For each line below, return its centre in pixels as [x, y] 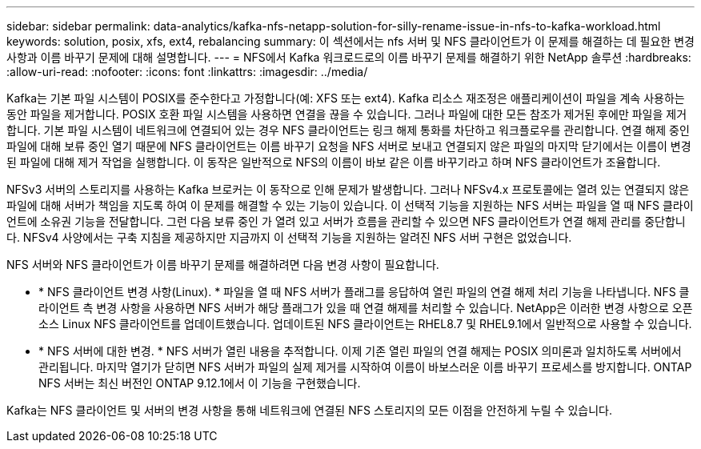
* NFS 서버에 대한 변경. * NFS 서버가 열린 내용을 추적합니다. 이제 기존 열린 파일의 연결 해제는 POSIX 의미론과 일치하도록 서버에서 [360, 351]
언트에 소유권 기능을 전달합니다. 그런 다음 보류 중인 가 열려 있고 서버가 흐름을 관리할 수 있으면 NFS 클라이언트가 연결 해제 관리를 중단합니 [346, 221]
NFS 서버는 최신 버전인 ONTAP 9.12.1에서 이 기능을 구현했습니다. [200, 383]
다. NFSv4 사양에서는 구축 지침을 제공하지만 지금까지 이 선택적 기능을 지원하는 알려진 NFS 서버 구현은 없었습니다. [289, 237]
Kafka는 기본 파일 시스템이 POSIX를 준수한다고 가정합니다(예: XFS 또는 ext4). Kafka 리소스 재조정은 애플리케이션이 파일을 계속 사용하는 [346, 98]
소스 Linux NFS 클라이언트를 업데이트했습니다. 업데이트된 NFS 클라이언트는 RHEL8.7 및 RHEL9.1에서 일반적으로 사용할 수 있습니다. [365, 324]
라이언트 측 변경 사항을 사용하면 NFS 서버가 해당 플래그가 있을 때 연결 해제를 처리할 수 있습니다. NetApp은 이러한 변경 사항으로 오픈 [366, 308]
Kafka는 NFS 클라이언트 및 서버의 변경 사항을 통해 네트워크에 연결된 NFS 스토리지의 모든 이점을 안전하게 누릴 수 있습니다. [310, 410]
